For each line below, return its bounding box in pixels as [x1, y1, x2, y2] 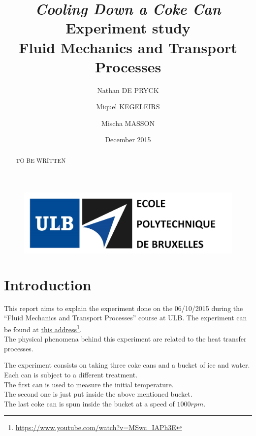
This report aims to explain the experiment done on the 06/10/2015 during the [4, 303, 243, 313]
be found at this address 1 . [4, 323, 82, 334]
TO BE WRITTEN [15, 156, 66, 164]
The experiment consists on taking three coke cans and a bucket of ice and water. [4, 360, 250, 370]
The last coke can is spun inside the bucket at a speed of [4, 398, 175, 408]
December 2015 [105, 134, 151, 145]
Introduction [4, 274, 92, 294]
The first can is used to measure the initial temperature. [4, 379, 174, 389]
